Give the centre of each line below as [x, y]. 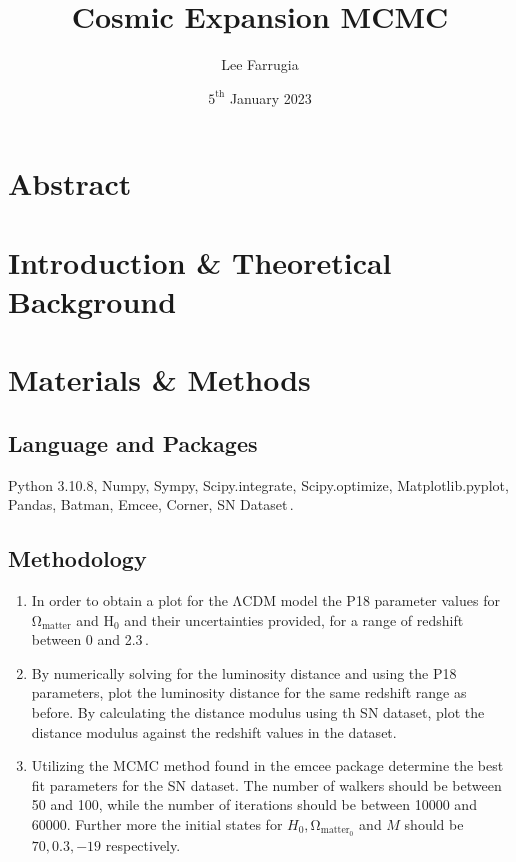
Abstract [70, 183]
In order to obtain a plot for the [129, 600]
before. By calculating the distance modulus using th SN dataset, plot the [258, 712]
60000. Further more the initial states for [157, 823]
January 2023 [270, 97]
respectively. [143, 844]
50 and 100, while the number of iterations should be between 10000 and [254, 804]
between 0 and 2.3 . [90, 639]
